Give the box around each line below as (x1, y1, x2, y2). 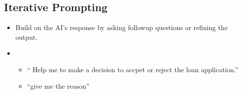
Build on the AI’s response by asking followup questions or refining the (15, 22, 228, 32)
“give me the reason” (27, 80, 90, 91)
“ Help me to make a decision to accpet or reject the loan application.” (27, 64, 239, 74)
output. (15, 31, 38, 42)
